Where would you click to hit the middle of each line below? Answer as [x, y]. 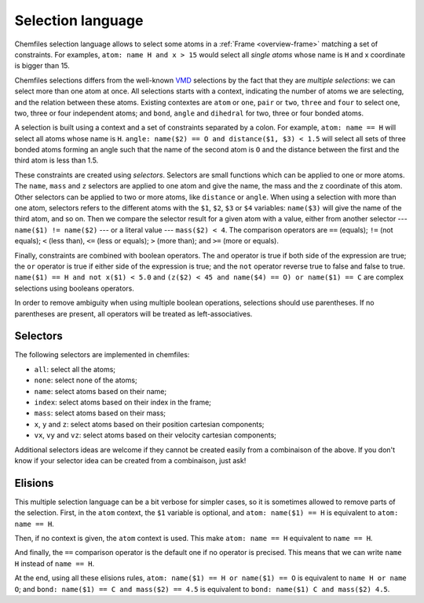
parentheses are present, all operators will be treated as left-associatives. [133, 313]
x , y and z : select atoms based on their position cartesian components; [149, 424]
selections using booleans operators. [75, 288]
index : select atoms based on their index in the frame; [123, 402]
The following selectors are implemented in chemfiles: [102, 355]
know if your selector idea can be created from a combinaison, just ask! [130, 460]
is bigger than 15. [42, 66]
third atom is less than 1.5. [57, 160]
